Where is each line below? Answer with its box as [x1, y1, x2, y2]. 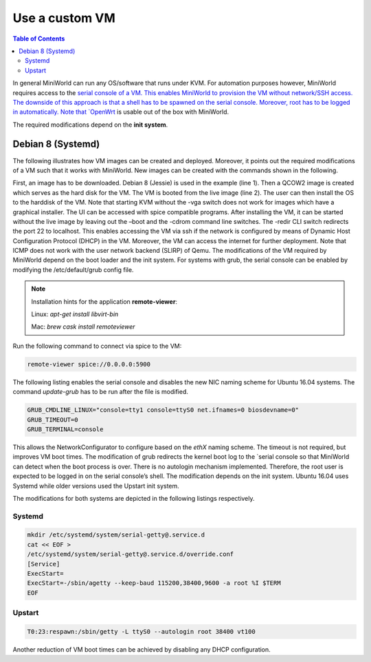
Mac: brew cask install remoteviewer [31, 322, 135, 331]
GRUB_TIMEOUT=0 [27, 415, 78, 424]
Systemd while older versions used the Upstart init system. [12, 482, 180, 490]
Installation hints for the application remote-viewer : [31, 297, 178, 306]
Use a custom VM [12, 10, 116, 25]
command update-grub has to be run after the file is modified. [12, 388, 188, 396]
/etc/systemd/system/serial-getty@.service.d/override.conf [27, 550, 234, 558]
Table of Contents [12, 34, 65, 43]
